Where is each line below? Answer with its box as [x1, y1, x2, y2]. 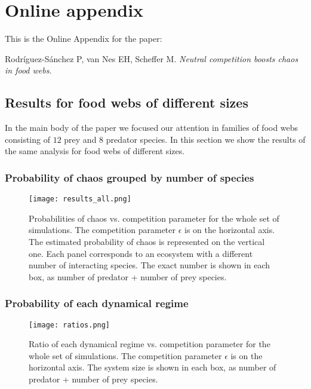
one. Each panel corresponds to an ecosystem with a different [29, 247, 253, 259]
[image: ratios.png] [29, 320, 110, 329]
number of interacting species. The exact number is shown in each [29, 259, 270, 271]
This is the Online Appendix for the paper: [5, 32, 162, 45]
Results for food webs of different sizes [5, 93, 248, 112]
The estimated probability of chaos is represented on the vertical [29, 235, 265, 247]
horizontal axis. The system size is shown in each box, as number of [29, 361, 276, 373]
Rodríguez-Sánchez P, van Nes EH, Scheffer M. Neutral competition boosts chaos [5, 52, 298, 65]
